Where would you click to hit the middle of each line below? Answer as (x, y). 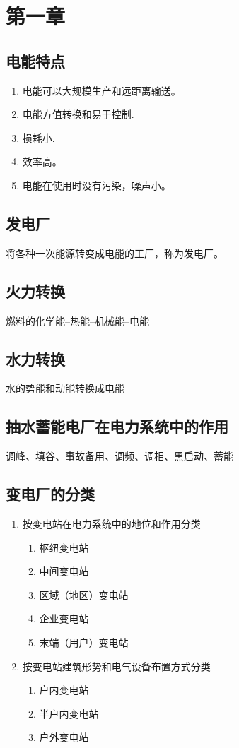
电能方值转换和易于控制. (78, 114)
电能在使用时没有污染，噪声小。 (97, 185)
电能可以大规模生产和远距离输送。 (101, 90)
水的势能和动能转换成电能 (65, 388)
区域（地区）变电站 (84, 594)
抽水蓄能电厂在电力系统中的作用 (117, 426)
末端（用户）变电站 (84, 642)
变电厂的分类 (50, 494)
